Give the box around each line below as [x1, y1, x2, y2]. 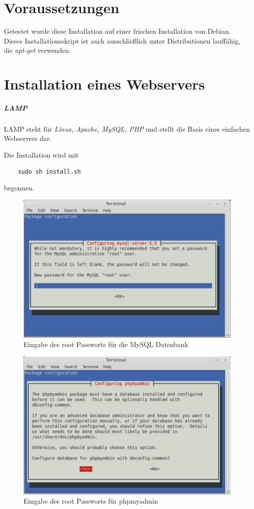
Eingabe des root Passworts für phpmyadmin [23, 496, 158, 506]
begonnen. [4, 183, 34, 193]
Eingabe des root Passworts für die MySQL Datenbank [23, 339, 189, 349]
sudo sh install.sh [18, 168, 81, 175]
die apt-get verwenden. [4, 45, 71, 55]
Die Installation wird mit [4, 150, 79, 160]
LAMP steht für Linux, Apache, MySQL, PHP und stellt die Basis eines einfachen [4, 123, 250, 134]
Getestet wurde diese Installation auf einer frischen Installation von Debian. [4, 26, 231, 36]
